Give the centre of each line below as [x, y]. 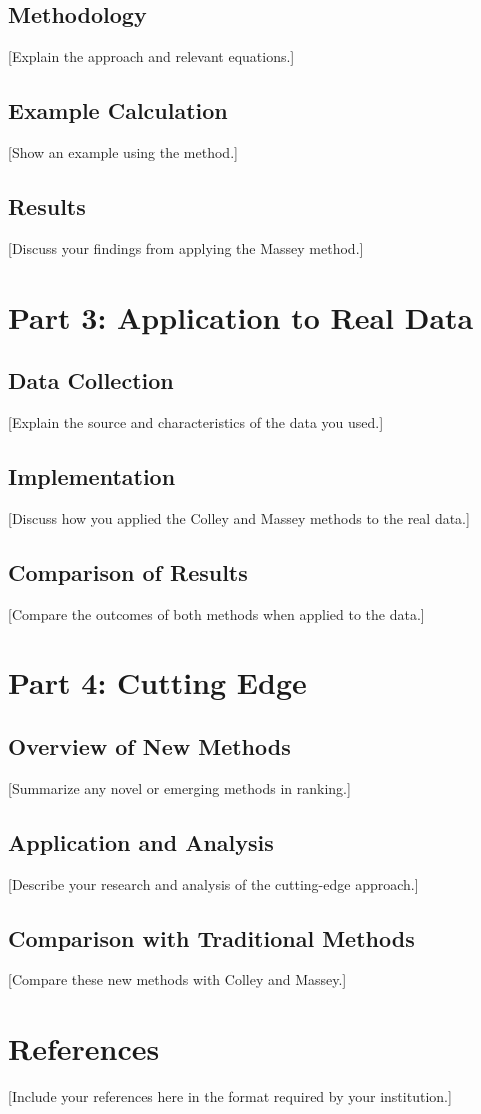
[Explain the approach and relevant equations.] [151, 56]
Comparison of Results [128, 571]
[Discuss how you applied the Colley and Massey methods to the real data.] [239, 517]
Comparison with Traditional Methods [211, 937]
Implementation [92, 475]
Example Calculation [118, 110]
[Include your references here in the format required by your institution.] [230, 1096]
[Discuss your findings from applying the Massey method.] [186, 247]
